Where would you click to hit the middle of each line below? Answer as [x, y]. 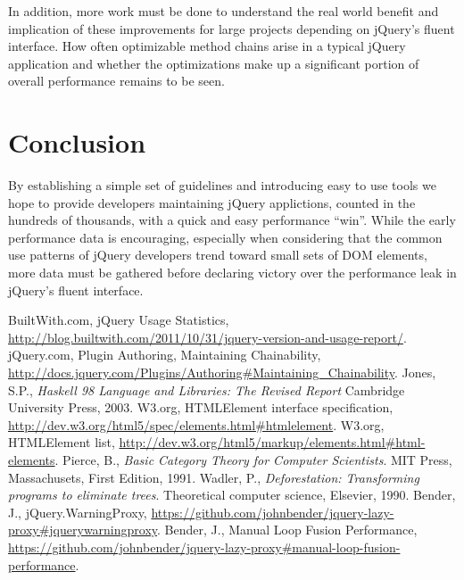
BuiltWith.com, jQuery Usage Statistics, [119, 320]
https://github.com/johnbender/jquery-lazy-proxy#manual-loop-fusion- [204, 547]
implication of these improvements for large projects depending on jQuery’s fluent [232, 28]
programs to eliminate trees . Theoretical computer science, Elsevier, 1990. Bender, [232, 495]
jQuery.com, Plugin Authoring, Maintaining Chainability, [165, 355]
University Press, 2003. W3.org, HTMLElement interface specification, [201, 407]
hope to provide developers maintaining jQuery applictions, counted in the [212, 202]
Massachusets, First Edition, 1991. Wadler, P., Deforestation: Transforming [214, 477]
